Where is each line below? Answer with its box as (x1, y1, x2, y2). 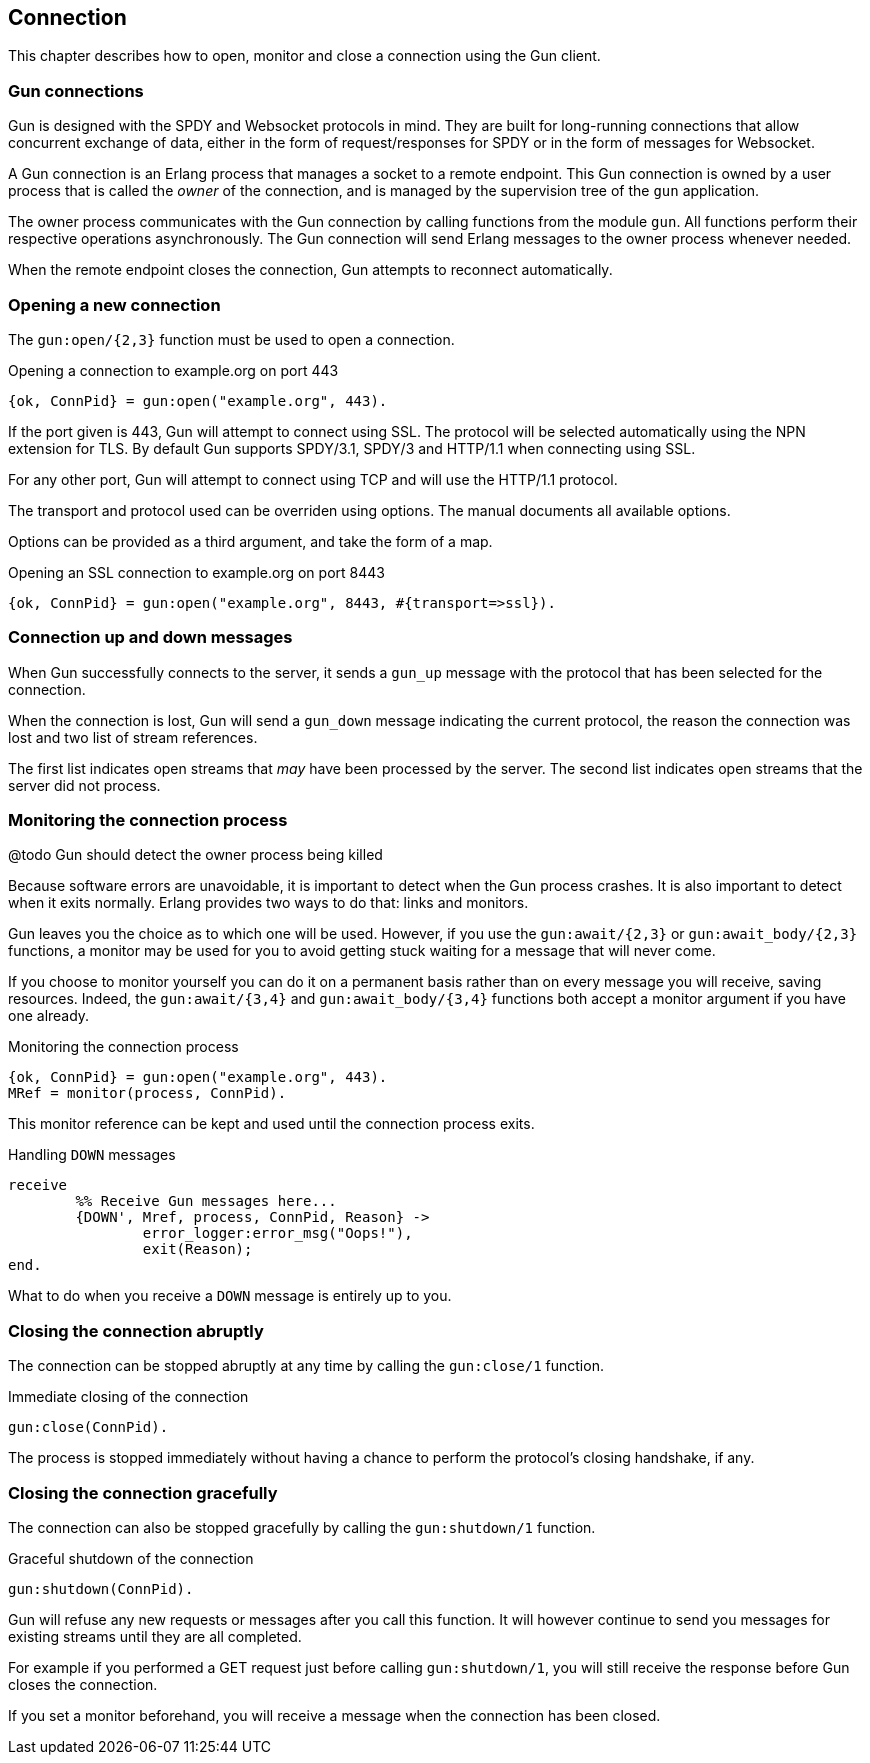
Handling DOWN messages (8, 1146, 176, 1164)
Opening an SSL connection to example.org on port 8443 (8, 563, 385, 581)
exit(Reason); (142, 1241, 253, 1258)
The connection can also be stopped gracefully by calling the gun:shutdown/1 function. (8, 1518, 596, 1536)
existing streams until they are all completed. (8, 1627, 302, 1645)
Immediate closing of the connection (8, 1388, 249, 1406)
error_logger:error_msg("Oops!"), (142, 1225, 413, 1242)
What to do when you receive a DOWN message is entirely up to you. (8, 1287, 452, 1305)
